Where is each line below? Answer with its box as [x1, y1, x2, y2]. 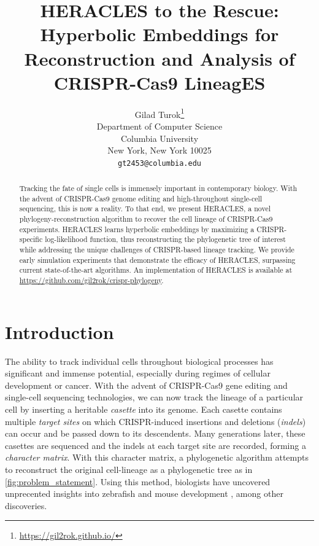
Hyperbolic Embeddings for [40, 21, 279, 47]
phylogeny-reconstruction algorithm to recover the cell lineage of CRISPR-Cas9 [19, 214, 273, 224]
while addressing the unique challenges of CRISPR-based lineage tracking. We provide [19, 244, 294, 255]
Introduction [5, 319, 114, 344]
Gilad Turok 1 [134, 106, 185, 120]
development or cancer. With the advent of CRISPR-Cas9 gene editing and [5, 378, 288, 391]
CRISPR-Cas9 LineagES [53, 69, 266, 95]
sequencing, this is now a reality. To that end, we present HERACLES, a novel [19, 203, 271, 214]
